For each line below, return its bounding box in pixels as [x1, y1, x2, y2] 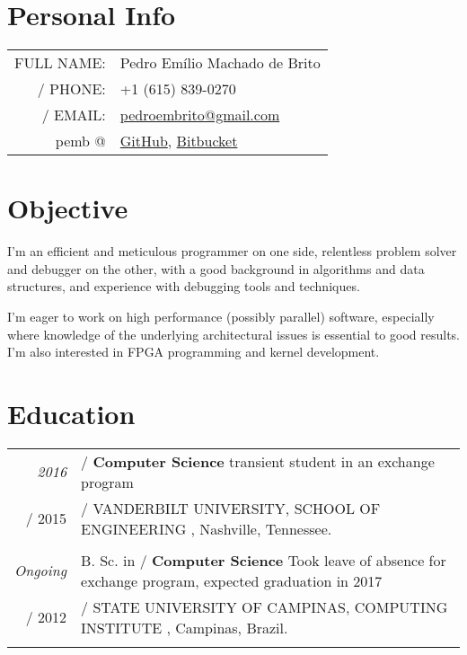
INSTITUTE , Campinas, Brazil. [81, 616, 288, 638]
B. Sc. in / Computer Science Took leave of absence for [81, 549, 446, 571]
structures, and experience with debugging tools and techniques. [7, 277, 360, 296]
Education [7, 395, 136, 431]
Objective [7, 190, 128, 226]
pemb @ [55, 130, 106, 152]
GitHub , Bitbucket [119, 130, 238, 152]
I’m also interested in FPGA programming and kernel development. [7, 342, 380, 361]
